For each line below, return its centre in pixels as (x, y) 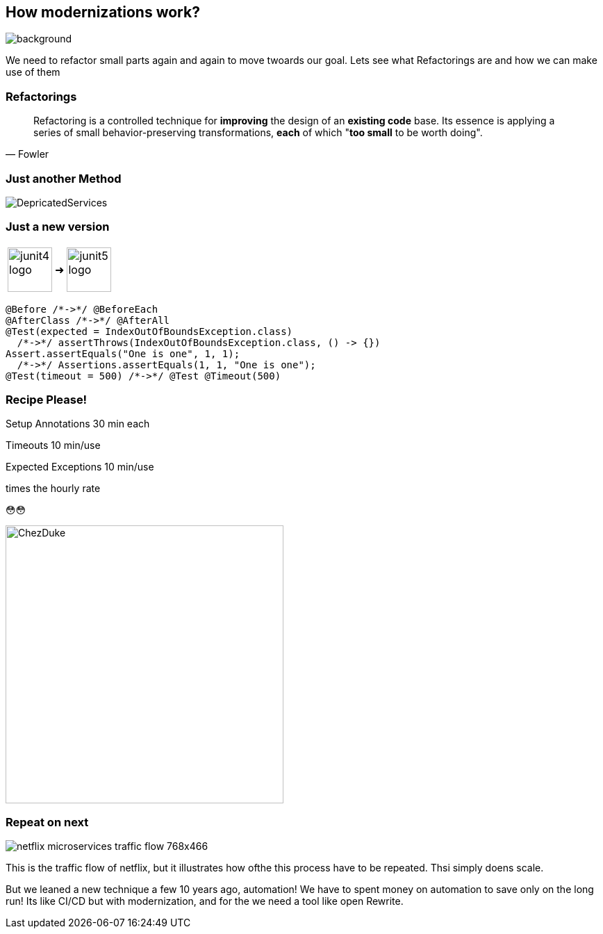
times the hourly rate (53, 489)
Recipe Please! (47, 400)
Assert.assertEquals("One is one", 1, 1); (123, 353)
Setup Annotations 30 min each (78, 424)
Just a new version (58, 227)
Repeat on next (47, 822)
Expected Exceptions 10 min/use (80, 467)
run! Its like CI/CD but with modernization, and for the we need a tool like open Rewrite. (205, 901)
